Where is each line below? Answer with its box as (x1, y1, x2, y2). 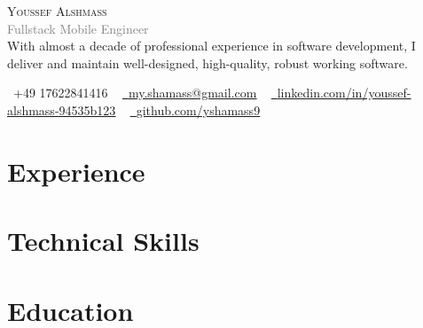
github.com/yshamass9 (136, 100, 261, 119)
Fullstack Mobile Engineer (7, 19, 149, 37)
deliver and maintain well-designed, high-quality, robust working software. (7, 53, 408, 72)
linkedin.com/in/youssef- (277, 83, 411, 102)
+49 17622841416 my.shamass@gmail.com (12, 83, 257, 102)
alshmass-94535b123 (7, 100, 116, 119)
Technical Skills (7, 223, 200, 259)
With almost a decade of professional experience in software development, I (7, 36, 416, 55)
